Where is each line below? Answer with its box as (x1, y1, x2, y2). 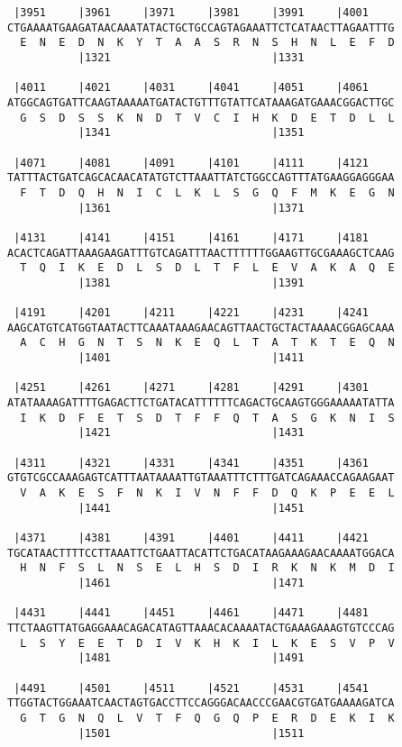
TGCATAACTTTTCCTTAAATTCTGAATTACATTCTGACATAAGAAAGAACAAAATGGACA (7, 546, 395, 560)
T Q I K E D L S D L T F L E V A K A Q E (20, 261, 395, 275)
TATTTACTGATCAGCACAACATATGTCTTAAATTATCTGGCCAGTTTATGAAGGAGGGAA (7, 171, 395, 185)
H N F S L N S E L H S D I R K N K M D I (20, 561, 395, 575)
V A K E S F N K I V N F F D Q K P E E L (20, 487, 395, 499)
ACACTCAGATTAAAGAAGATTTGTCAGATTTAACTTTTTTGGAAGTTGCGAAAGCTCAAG (7, 246, 395, 260)
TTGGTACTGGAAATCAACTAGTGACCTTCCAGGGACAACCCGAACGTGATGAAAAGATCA (7, 697, 395, 710)
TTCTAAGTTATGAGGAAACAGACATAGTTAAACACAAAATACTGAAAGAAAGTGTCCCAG (7, 621, 395, 634)
